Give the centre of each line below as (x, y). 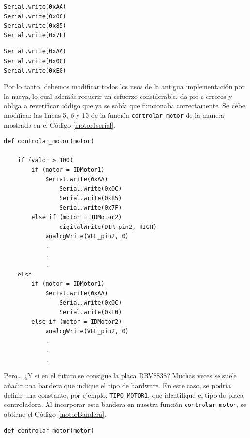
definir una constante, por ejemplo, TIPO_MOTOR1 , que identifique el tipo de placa (124, 395)
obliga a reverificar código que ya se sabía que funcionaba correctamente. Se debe (125, 105)
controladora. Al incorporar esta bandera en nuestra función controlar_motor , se (125, 404)
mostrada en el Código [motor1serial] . (60, 124)
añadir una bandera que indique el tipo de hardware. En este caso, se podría (117, 385)
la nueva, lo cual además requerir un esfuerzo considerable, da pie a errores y (118, 96)
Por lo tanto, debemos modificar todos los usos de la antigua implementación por (124, 87)
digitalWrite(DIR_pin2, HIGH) (108, 227)
